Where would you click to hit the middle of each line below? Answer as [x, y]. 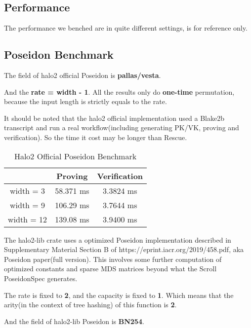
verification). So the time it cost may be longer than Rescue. [96, 137]
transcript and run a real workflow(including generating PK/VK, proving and [122, 128]
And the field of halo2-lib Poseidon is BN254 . [74, 321]
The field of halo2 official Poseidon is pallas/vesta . [83, 75]
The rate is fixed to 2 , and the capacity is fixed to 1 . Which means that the [119, 295]
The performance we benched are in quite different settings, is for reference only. [126, 28]
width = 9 [28, 205]
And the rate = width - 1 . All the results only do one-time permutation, [119, 91]
